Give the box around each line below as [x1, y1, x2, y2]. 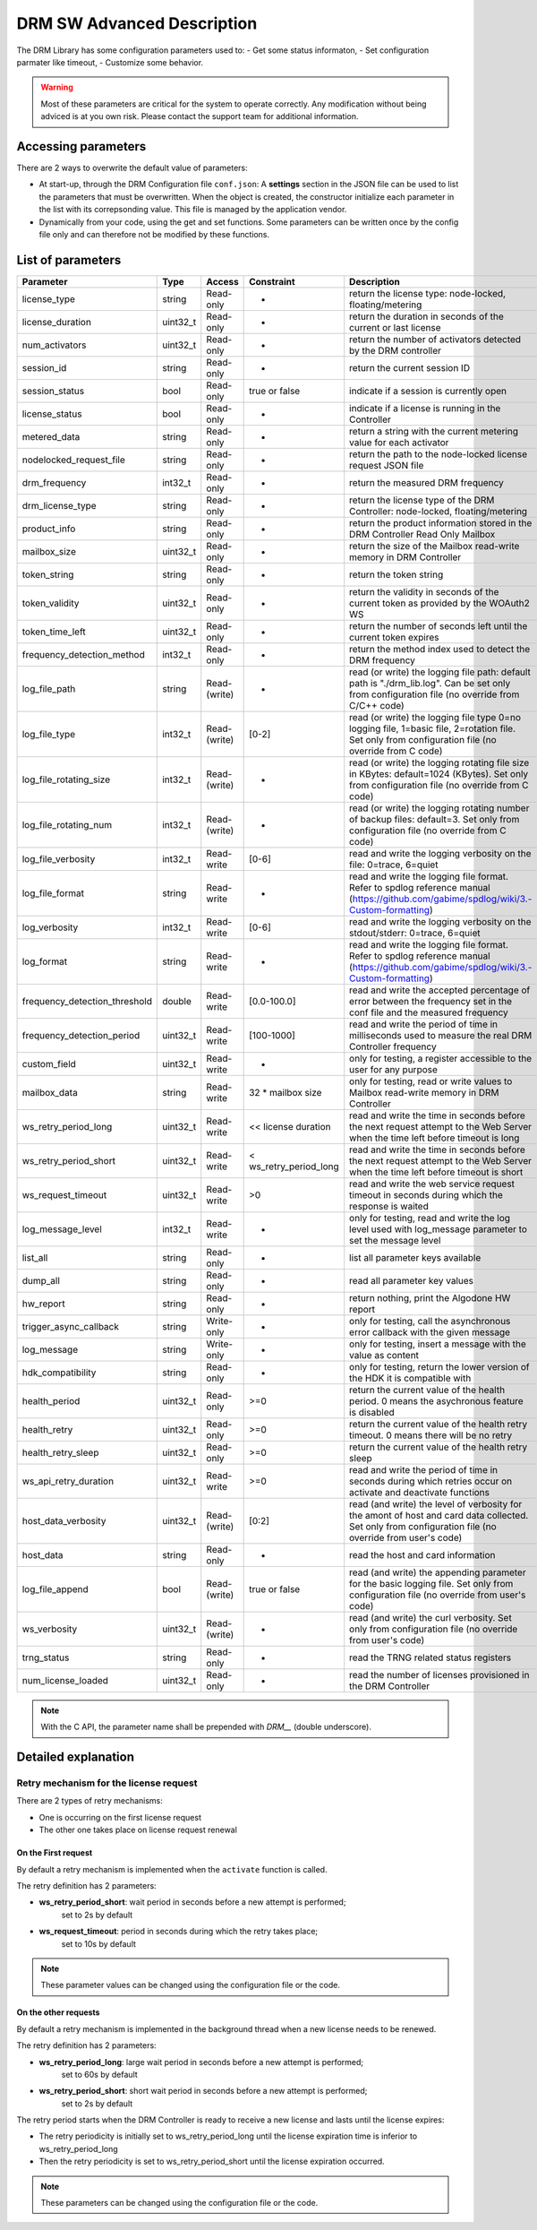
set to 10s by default [61, 1938, 136, 1949]
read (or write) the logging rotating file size [349, 756, 530, 769]
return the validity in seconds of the [349, 585, 499, 598]
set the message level [349, 1234, 441, 1246]
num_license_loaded [21, 1674, 109, 1686]
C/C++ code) [349, 699, 405, 711]
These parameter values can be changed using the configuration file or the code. [40, 1980, 340, 1991]
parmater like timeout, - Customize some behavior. [16, 56, 204, 67]
